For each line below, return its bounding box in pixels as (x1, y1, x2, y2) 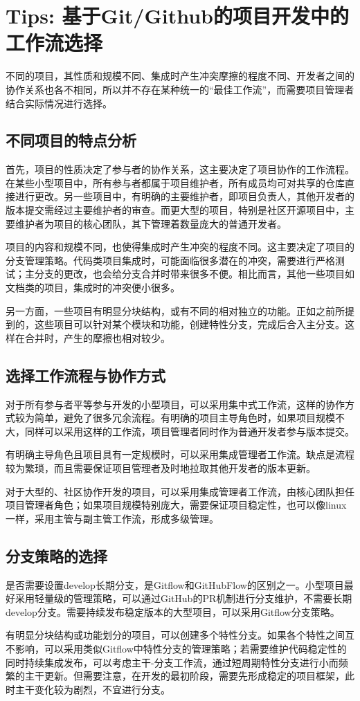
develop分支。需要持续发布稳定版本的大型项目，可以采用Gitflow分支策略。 (6, 604, 340, 619)
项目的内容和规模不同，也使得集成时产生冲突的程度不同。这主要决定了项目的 (6, 239, 354, 254)
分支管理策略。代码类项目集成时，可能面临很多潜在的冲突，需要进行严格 (6, 253, 335, 267)
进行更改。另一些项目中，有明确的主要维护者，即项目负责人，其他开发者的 (15, 189, 354, 203)
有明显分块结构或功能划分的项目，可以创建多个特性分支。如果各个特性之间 (6, 628, 345, 642)
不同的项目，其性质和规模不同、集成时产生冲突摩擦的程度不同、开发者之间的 (6, 69, 354, 83)
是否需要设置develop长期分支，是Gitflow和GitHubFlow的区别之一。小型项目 (6, 577, 344, 592)
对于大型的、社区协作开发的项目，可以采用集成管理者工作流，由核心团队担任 (6, 484, 354, 498)
